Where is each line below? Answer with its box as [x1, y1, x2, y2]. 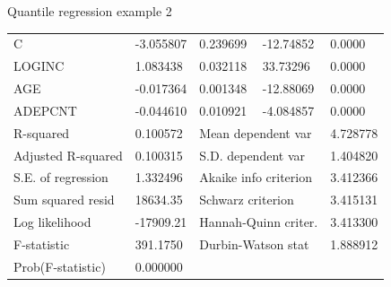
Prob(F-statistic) [13, 257, 106, 275]
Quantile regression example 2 [7, 2, 172, 20]
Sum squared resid [13, 190, 115, 209]
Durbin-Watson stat [199, 234, 309, 253]
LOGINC [13, 57, 65, 75]
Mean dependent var [199, 123, 312, 142]
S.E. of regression [13, 168, 109, 187]
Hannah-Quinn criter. [199, 213, 318, 231]
